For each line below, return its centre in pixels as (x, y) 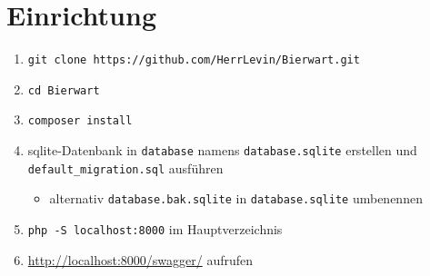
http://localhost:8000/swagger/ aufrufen (140, 259)
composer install (80, 121)
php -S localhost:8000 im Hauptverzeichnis (155, 229)
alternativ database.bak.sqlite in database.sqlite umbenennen (236, 198)
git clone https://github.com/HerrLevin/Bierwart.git (194, 60)
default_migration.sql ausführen (125, 168)
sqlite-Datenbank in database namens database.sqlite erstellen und (222, 150)
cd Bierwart (64, 90)
